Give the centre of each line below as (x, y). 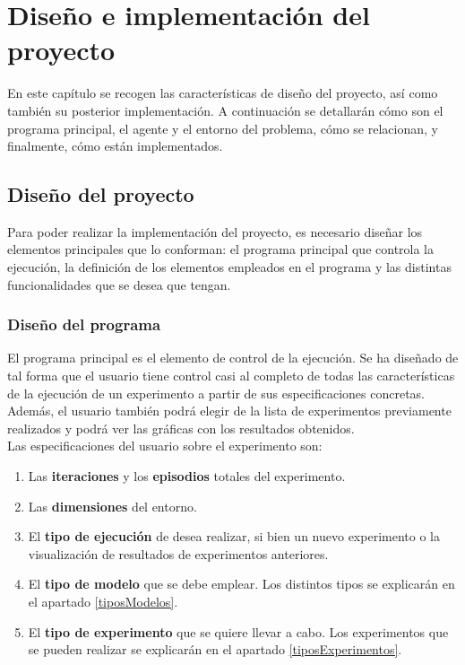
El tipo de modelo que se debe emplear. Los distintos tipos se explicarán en (241, 584)
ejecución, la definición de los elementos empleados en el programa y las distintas (229, 267)
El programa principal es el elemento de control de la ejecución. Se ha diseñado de (233, 358)
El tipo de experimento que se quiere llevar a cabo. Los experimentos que (238, 631)
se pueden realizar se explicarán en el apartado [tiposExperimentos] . (215, 649)
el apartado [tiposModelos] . (103, 602)
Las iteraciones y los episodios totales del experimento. (187, 476)
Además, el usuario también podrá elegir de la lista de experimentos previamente (229, 411)
